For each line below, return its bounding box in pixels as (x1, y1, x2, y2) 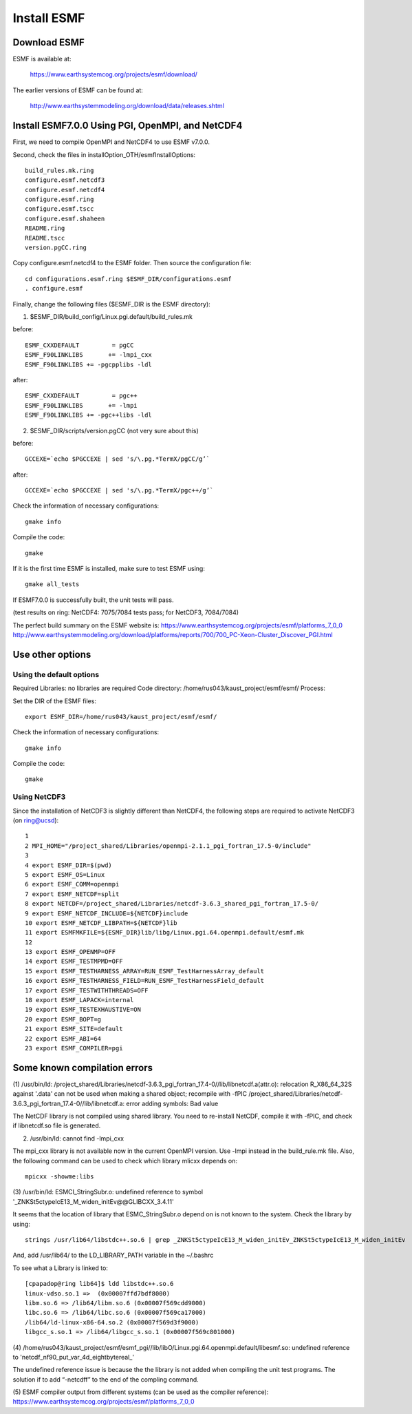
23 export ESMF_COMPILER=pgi (25, 1044, 123, 1052)
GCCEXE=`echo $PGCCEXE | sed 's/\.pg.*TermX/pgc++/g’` (25, 486, 214, 495)
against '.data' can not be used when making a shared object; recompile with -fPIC (12, 1090, 248, 1098)
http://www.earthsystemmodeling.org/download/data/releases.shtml (30, 102, 225, 110)
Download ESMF (12, 37, 85, 48)
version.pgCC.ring (25, 244, 87, 251)
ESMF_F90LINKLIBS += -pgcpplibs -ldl (25, 360, 153, 368)
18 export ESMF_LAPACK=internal (25, 996, 134, 1004)
